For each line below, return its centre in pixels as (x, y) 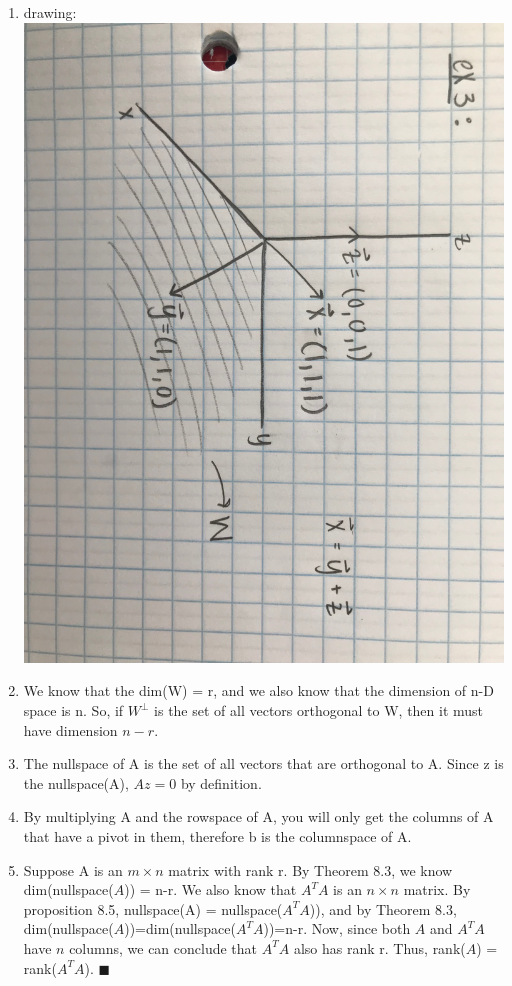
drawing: (50, 12)
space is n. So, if (73, 710)
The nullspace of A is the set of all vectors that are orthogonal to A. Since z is (263, 763)
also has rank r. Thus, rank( (379, 947)
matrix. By (437, 889)
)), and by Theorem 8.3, (383, 908)
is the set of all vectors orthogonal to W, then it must (319, 710)
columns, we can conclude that (163, 947)
